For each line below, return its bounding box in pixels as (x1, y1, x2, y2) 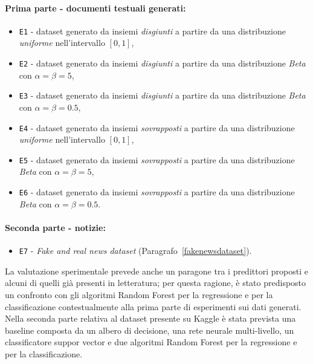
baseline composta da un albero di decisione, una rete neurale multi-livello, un (5, 323, 294, 336)
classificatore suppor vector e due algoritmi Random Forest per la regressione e (5, 336, 297, 348)
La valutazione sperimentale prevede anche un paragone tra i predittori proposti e (5, 264, 308, 277)
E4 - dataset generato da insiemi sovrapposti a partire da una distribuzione (19, 121, 295, 134)
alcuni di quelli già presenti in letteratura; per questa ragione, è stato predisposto (5, 276, 306, 289)
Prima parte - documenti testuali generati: (5, 1, 186, 14)
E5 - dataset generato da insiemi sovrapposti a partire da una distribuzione (19, 153, 295, 166)
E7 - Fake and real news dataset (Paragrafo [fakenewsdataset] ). (19, 244, 252, 257)
